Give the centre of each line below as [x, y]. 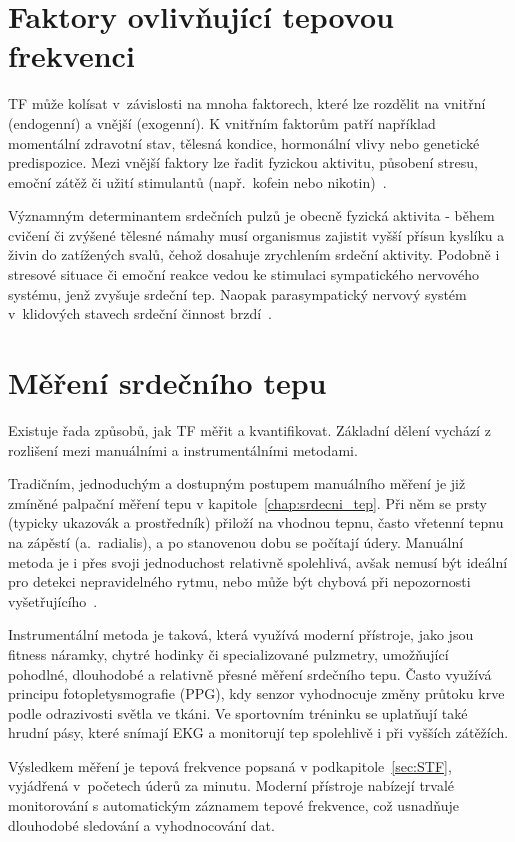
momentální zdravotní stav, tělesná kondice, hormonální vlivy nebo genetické [244, 142]
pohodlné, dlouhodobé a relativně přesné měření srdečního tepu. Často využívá [250, 673]
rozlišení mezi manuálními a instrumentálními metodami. [183, 449]
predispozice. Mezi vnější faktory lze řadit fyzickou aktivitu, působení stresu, [243, 162]
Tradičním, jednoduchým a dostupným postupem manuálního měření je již [237, 483]
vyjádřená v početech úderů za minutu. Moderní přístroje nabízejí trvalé [231, 785]
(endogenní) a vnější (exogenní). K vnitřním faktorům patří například [222, 122]
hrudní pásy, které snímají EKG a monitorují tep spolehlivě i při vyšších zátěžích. [258, 732]
